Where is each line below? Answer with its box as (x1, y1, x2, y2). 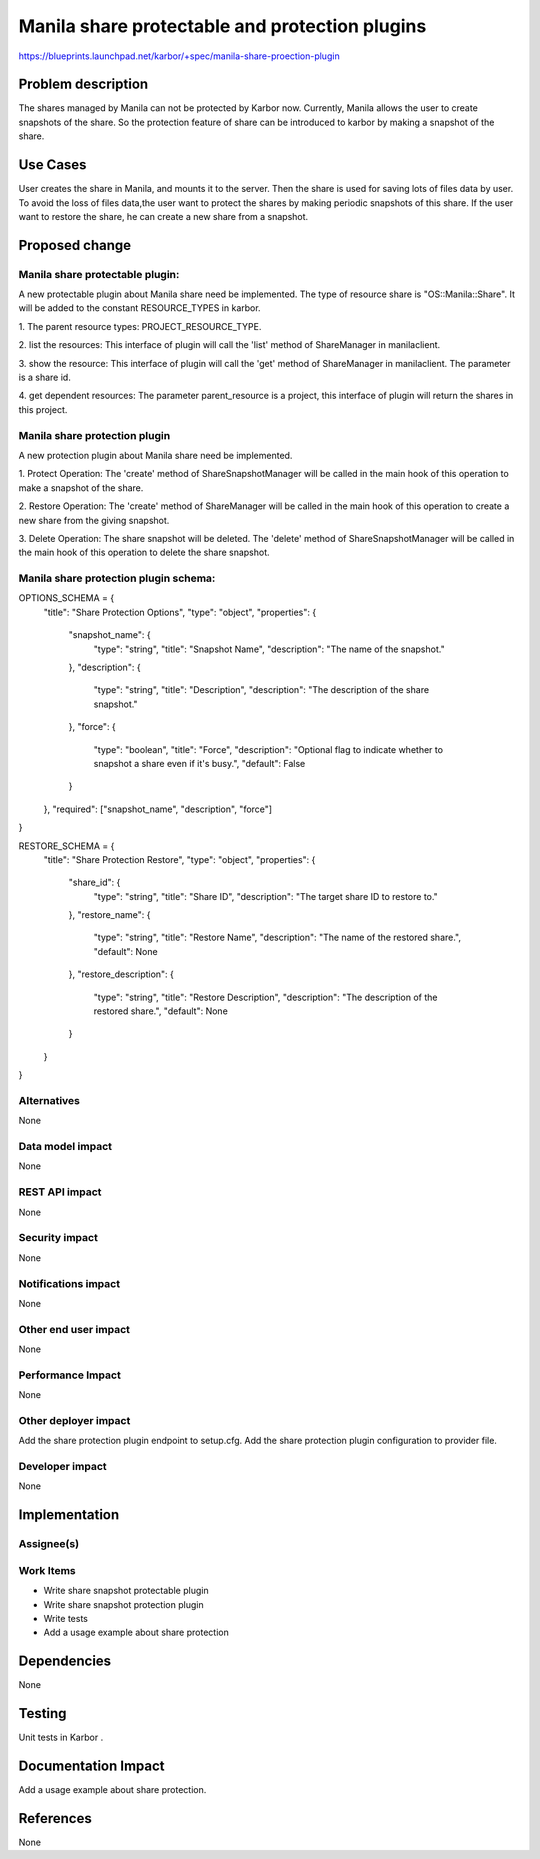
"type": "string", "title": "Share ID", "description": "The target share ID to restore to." (93, 890, 439, 902)
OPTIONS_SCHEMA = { (18, 592, 115, 604)
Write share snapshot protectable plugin (43, 1585, 209, 1597)
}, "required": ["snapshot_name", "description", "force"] (43, 803, 273, 815)
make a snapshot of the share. (18, 481, 144, 494)
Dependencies (18, 1653, 112, 1670)
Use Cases (18, 156, 87, 174)
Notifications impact (18, 1276, 120, 1290)
